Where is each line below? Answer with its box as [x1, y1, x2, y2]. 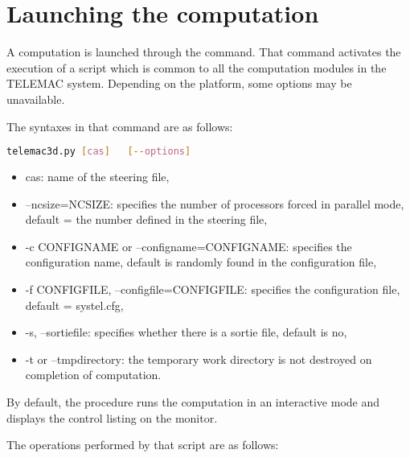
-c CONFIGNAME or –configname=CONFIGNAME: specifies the [25, 237, 352, 254]
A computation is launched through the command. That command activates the [6, 43, 401, 60]
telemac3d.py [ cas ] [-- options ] [6, 146, 191, 158]
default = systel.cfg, [25, 296, 124, 313]
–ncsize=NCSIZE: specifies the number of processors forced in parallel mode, [25, 195, 404, 212]
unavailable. [6, 90, 65, 107]
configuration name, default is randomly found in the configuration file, [25, 254, 377, 270]
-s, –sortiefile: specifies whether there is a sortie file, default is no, [25, 324, 347, 340]
